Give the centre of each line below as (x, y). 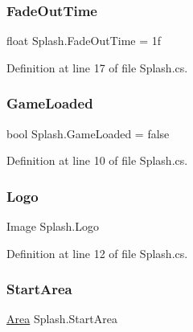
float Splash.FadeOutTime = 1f (84, 41)
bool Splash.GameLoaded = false (88, 133)
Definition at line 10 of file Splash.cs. (97, 160)
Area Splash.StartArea (62, 319)
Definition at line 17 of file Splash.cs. (97, 67)
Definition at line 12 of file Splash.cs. (97, 253)
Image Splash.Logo (53, 226)
